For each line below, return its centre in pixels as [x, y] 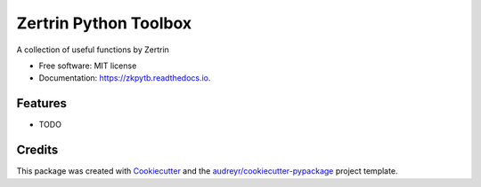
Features [41, 103]
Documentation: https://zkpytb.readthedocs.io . [125, 78]
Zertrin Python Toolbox [104, 23]
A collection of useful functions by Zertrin [93, 50]
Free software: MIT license [88, 66]
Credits [37, 150]
